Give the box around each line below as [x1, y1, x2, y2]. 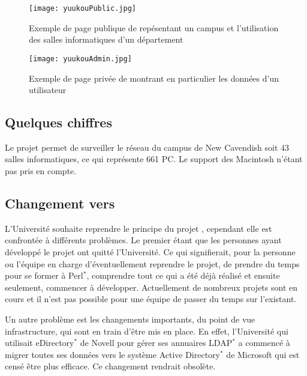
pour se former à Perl [5, 269, 83, 282]
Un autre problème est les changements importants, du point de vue [5, 313, 255, 326]
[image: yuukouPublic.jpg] [29, 4, 136, 13]
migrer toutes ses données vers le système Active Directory [5, 348, 221, 360]
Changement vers [5, 194, 115, 213]
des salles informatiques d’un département [29, 33, 183, 46]
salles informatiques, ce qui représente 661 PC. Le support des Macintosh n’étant [5, 153, 303, 165]
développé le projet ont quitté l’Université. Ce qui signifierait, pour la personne [5, 246, 296, 258]
